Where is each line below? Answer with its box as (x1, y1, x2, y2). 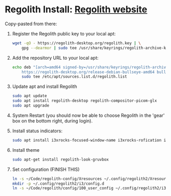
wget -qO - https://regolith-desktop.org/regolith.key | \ (12, 40, 141, 46)
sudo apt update (12, 94, 47, 99)
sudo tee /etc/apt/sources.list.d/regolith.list (22, 74, 127, 79)
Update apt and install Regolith (12, 83, 77, 90)
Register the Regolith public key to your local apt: (12, 30, 116, 37)
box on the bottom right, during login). (12, 117, 93, 124)
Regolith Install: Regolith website (5, 4, 147, 15)
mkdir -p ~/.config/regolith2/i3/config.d (12, 181, 104, 186)
